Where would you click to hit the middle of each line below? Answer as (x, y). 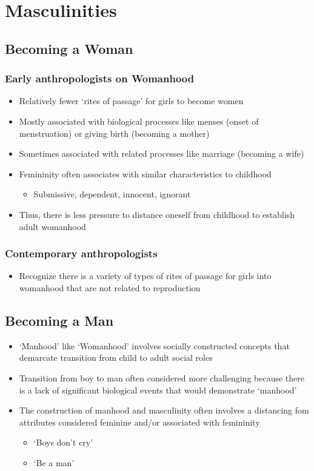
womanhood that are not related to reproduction (110, 287)
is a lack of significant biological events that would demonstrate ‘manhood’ (158, 390)
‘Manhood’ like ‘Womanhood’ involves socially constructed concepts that (154, 345)
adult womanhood (52, 226)
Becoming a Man (59, 320)
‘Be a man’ (54, 462)
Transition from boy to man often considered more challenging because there (162, 377)
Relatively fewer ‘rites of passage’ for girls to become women (131, 101)
